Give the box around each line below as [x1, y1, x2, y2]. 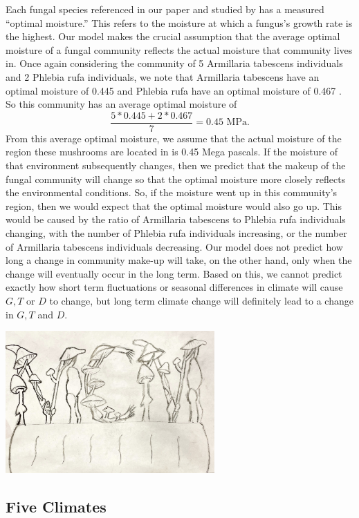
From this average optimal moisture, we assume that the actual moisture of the [6, 131, 342, 145]
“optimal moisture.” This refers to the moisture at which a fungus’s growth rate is [6, 15, 353, 30]
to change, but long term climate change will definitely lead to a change [49, 293, 353, 307]
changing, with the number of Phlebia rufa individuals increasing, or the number [6, 225, 347, 240]
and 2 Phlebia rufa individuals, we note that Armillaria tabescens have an [6, 69, 320, 84]
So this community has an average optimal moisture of [6, 97, 237, 111]
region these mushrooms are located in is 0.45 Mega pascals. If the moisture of [6, 144, 338, 159]
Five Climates [6, 495, 107, 517]
